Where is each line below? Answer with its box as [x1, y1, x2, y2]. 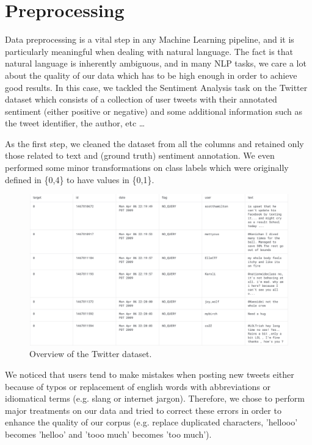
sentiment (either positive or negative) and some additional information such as [5, 104, 303, 117]
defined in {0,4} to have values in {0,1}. [5, 173, 154, 186]
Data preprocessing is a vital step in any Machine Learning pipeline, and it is [5, 33, 294, 46]
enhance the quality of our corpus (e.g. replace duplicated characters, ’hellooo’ [5, 416, 298, 429]
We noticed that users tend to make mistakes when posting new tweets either [5, 368, 294, 381]
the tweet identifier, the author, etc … [5, 117, 145, 129]
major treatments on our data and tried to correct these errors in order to [5, 403, 281, 416]
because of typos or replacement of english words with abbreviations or [5, 380, 270, 393]
